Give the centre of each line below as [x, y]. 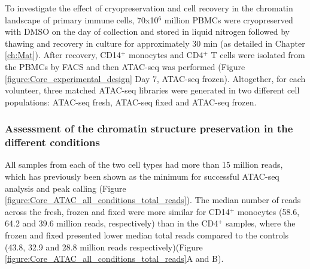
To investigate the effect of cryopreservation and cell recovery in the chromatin [149, 8]
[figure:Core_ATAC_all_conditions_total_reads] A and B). [114, 259]
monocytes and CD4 [166, 55]
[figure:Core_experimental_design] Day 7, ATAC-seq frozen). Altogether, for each [155, 78]
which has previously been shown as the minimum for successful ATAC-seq [142, 176]
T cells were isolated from [258, 55]
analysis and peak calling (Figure [66, 188]
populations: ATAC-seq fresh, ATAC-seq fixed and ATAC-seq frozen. [131, 102]
